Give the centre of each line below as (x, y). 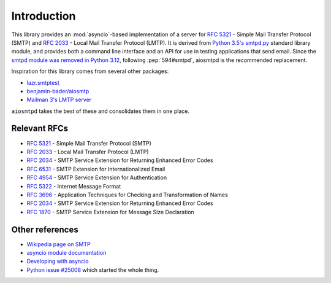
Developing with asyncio (58, 262)
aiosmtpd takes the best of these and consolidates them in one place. (101, 111)
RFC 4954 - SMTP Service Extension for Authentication (97, 177)
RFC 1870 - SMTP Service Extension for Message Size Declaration (110, 212)
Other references (45, 229)
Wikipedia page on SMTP (59, 244)
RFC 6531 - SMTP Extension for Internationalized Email (96, 169)
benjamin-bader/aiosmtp (58, 91)
